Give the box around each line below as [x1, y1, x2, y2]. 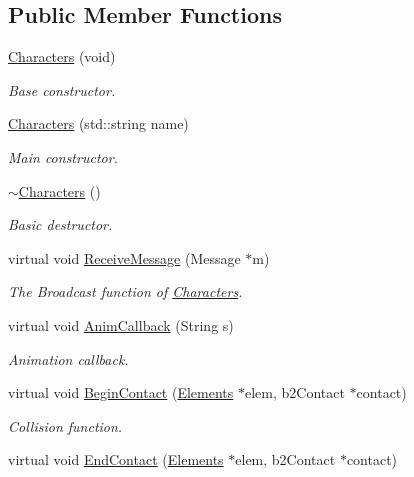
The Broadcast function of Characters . [8, 281, 243, 302]
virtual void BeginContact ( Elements [8, 382, 234, 403]
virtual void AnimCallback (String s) [8, 314, 234, 335]
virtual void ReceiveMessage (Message [8, 247, 241, 268]
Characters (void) [8, 46, 116, 67]
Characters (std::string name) [8, 113, 189, 134]
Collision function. [8, 415, 123, 436]
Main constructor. [8, 146, 118, 167]
